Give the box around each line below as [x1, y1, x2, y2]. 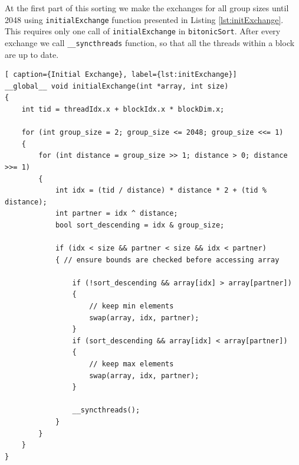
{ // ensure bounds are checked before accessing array [55, 255, 280, 264]
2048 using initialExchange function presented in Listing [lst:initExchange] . [5, 13, 284, 25]
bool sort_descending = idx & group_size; [55, 220, 225, 229]
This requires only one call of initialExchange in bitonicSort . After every [5, 25, 281, 37]
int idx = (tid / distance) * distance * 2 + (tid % [55, 186, 267, 195]
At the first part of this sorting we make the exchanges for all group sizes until [5, 2, 289, 14]
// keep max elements [89, 360, 174, 368]
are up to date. [5, 48, 59, 60]
